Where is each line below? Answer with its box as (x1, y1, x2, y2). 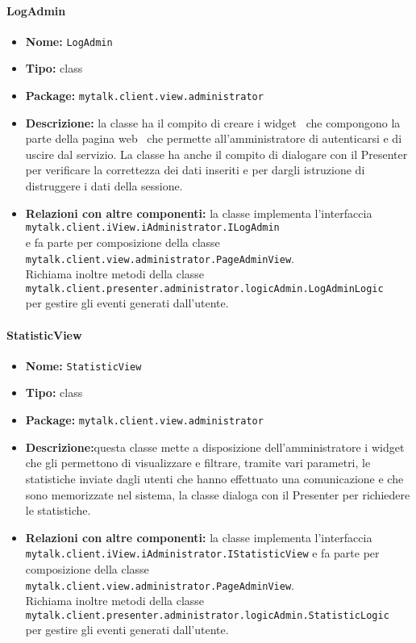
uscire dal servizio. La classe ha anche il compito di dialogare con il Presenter (25, 145, 408, 162)
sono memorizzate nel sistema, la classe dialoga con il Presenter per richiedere (25, 486, 410, 503)
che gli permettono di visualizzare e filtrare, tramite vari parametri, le (25, 454, 371, 471)
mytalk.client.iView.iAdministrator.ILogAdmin (25, 222, 280, 234)
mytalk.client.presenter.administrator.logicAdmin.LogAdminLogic (25, 282, 384, 294)
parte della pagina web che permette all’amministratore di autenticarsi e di (25, 130, 402, 147)
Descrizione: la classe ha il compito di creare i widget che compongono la (25, 114, 401, 131)
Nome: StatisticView (25, 357, 142, 374)
